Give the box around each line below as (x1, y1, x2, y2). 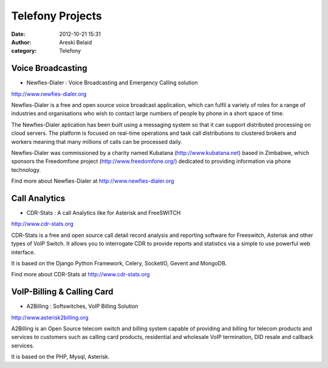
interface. (11, 248, 36, 256)
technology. (11, 166, 41, 173)
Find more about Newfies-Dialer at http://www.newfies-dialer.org (11, 177, 174, 185)
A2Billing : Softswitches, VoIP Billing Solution (26, 302, 138, 310)
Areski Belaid (59, 38, 92, 46)
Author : (11, 38, 32, 46)
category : (11, 47, 37, 55)
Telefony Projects (11, 9, 103, 22)
